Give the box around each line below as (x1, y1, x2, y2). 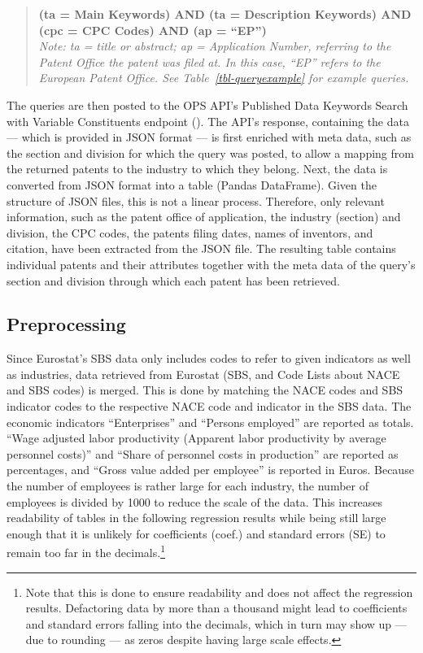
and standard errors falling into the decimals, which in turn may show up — (25, 615, 407, 632)
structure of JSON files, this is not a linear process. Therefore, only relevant (7, 192, 385, 209)
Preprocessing (7, 311, 126, 337)
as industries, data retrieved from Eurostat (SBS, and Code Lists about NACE (7, 365, 400, 382)
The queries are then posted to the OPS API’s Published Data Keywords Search (7, 96, 408, 113)
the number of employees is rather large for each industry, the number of (7, 477, 369, 494)
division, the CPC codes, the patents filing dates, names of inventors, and (7, 224, 373, 241)
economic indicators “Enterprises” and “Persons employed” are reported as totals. (7, 413, 414, 430)
